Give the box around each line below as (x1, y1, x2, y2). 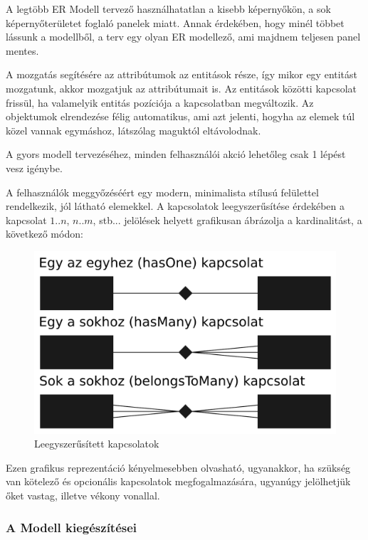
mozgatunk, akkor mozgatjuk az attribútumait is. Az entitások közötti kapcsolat (6, 80, 357, 95)
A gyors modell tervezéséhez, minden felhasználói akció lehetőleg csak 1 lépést (6, 147, 346, 162)
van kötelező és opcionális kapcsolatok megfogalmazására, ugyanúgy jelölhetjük (6, 474, 351, 489)
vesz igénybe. (6, 160, 63, 175)
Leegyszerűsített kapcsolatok (34, 436, 159, 451)
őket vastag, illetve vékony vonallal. (6, 488, 160, 502)
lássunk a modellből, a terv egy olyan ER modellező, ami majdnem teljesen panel (6, 29, 361, 44)
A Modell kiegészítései (6, 518, 137, 536)
